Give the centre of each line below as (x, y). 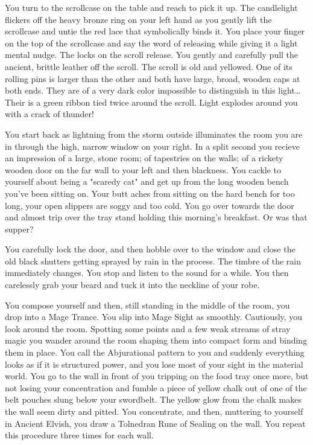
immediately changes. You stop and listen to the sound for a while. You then (147, 273)
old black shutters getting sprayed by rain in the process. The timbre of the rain (153, 261)
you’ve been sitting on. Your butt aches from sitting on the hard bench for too (150, 193)
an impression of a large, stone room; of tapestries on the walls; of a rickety (144, 158)
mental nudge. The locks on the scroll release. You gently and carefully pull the (152, 55)
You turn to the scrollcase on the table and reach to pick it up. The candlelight (151, 7)
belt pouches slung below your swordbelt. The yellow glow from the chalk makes (153, 399)
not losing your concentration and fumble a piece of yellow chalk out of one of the (156, 387)
